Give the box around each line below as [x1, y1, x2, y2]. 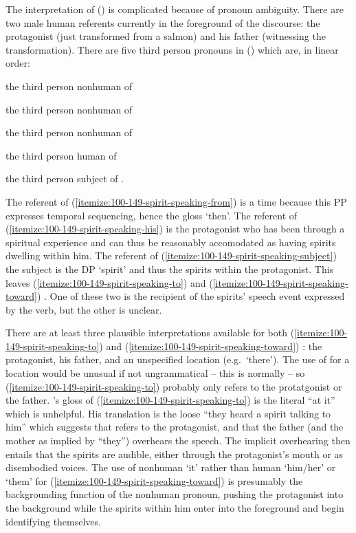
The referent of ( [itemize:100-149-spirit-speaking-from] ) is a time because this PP [5, 194, 347, 208]
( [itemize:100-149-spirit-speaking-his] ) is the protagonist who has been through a [5, 221, 345, 236]
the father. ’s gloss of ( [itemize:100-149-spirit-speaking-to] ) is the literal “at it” [5, 393, 335, 407]
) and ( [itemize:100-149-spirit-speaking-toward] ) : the [99, 338, 322, 353]
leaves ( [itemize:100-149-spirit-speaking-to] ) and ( [5, 275, 213, 290]
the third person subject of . [5, 171, 124, 186]
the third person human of [5, 148, 117, 162]
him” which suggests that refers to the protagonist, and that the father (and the [5, 420, 344, 434]
